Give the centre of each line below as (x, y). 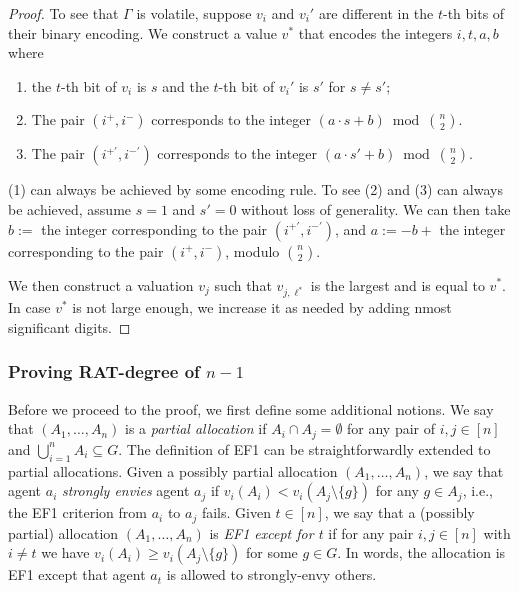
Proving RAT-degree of (104, 371)
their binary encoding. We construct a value (142, 32)
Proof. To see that (63, 13)
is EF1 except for (261, 532)
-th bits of (474, 13)
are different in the (376, 13)
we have (65, 552)
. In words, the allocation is (421, 552)
